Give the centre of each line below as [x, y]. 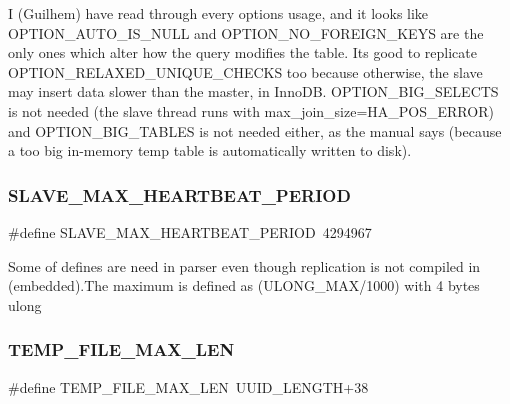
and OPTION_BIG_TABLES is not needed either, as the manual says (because [255, 130]
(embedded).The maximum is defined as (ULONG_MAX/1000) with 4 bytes [244, 285]
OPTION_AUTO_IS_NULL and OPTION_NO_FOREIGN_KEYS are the [246, 32]
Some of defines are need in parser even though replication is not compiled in [244, 265]
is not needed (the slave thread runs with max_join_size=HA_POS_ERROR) [251, 110]
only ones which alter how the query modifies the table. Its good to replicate [242, 52]
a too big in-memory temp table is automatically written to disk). [210, 150]
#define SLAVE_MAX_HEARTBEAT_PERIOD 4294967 [190, 231]
